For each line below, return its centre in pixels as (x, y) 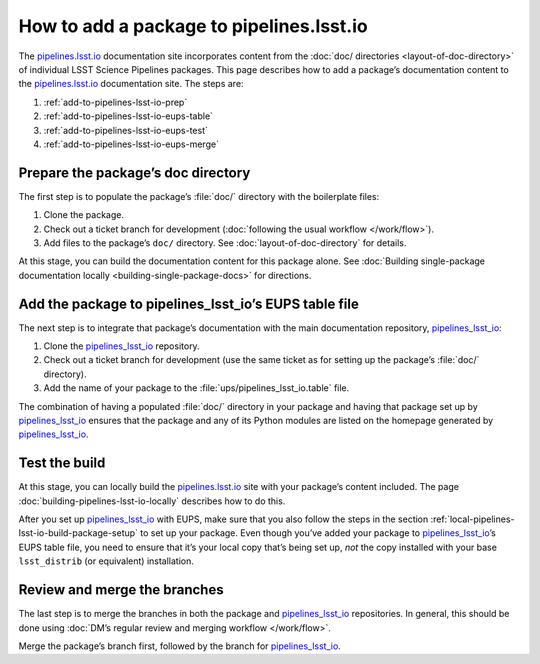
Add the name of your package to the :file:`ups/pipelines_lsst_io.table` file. (196, 388)
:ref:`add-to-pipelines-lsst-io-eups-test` (126, 130)
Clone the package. (84, 215)
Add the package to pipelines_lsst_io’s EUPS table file (188, 303)
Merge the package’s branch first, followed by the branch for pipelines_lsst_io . (180, 646)
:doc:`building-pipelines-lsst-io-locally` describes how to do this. (152, 501)
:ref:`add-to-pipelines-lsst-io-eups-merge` (131, 144)
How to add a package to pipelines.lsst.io (193, 26)
